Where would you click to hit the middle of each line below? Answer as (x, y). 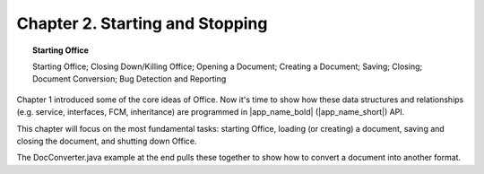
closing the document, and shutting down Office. (107, 141)
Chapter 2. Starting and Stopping (142, 23)
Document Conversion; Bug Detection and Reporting (130, 79)
